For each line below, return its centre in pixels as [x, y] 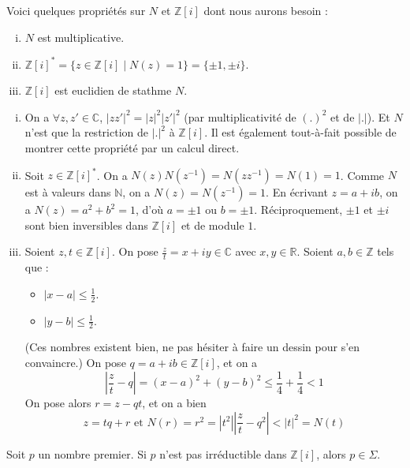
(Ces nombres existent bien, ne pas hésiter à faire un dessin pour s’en [192, 347]
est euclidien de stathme [113, 90]
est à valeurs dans [68, 192]
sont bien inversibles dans [86, 225]
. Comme [362, 175]
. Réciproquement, [298, 210]
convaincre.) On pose [75, 363]
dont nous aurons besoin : [266, 10]
